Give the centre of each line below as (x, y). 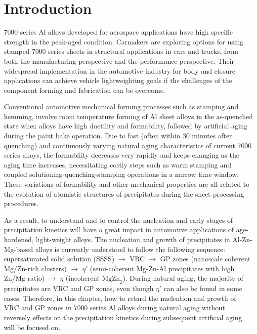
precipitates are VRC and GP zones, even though (79, 288)
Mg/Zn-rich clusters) (36, 268)
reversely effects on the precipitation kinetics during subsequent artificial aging (123, 317)
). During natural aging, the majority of (183, 278)
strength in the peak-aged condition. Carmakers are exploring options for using (124, 41)
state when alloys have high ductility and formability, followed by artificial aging (126, 126)
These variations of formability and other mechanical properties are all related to (127, 184)
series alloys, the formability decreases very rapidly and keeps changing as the (122, 155)
